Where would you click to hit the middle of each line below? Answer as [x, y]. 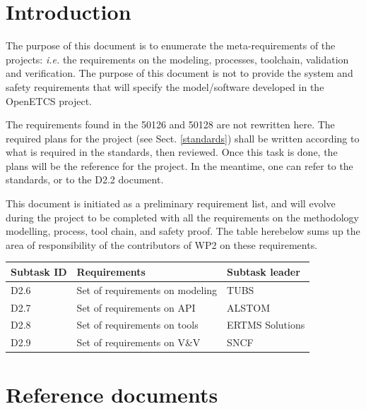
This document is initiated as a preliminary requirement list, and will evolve [171, 203]
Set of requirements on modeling [147, 289]
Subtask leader [264, 271]
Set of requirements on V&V [138, 342]
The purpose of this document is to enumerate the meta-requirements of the [171, 45]
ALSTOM [248, 307]
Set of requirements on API [136, 307]
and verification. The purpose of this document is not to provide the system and [179, 73]
